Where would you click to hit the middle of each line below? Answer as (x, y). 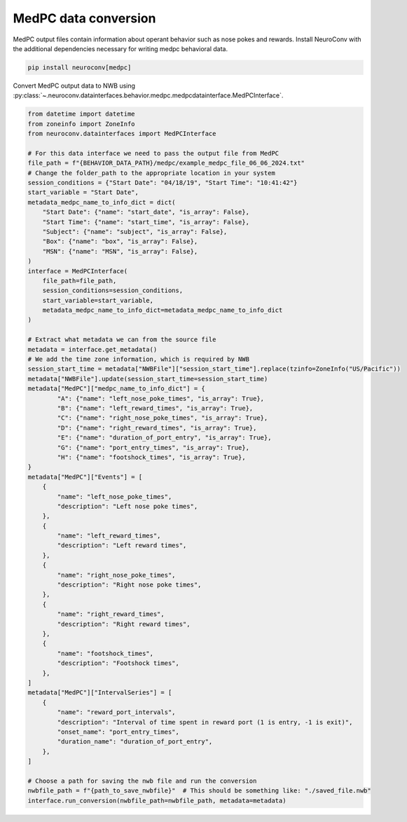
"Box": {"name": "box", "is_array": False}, (120, 241)
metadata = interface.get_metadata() (92, 349)
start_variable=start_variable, (98, 300)
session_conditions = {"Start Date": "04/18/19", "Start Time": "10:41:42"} (163, 183)
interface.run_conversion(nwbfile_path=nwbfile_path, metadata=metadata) (157, 800)
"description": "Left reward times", (122, 546)
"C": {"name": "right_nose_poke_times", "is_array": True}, (163, 418)
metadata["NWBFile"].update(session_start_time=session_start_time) (148, 379)
